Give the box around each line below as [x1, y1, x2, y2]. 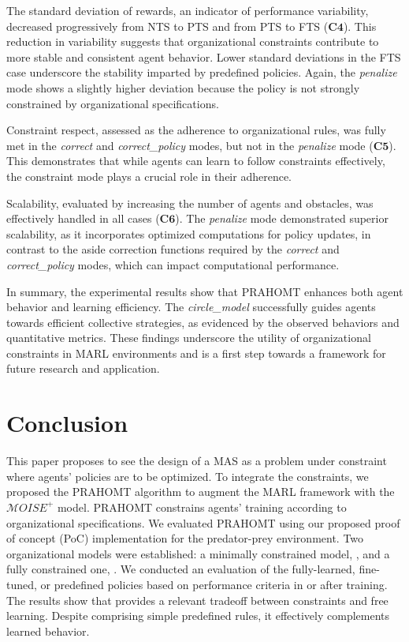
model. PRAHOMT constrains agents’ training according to [57, 498, 347, 515]
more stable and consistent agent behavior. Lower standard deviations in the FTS [6, 48, 401, 65]
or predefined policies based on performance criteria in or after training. [40, 576, 388, 592]
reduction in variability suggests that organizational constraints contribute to [6, 33, 379, 50]
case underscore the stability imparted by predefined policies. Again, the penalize [6, 64, 397, 81]
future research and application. [6, 360, 160, 377]
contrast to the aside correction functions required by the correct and [6, 241, 340, 257]
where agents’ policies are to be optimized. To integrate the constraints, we [6, 467, 369, 484]
